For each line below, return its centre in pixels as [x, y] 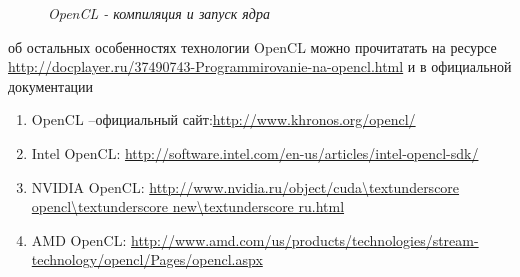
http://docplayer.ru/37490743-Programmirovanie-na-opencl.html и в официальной [260, 66]
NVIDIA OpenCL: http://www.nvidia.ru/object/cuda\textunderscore [245, 186]
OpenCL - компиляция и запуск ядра [159, 13]
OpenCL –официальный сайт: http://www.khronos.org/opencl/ [223, 119]
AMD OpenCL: [79, 239]
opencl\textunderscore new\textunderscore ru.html [188, 206]
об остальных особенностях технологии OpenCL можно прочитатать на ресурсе [252, 46]
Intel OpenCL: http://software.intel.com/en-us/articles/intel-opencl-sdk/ [255, 152]
